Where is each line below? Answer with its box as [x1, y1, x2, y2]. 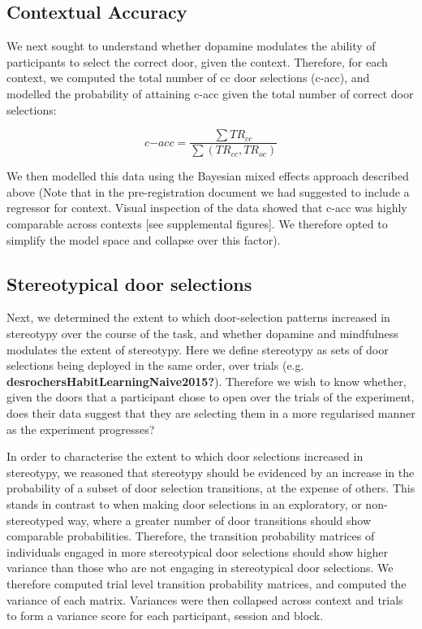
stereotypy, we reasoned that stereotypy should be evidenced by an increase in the [6, 463, 415, 480]
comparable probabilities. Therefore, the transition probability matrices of [6, 527, 375, 544]
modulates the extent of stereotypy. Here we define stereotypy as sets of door [6, 341, 389, 358]
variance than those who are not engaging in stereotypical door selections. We [6, 559, 394, 576]
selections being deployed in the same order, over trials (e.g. [6, 357, 304, 374]
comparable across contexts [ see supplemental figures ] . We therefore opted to [6, 215, 388, 232]
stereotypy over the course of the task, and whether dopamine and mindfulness [6, 325, 398, 341]
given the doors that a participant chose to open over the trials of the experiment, [6, 388, 415, 406]
